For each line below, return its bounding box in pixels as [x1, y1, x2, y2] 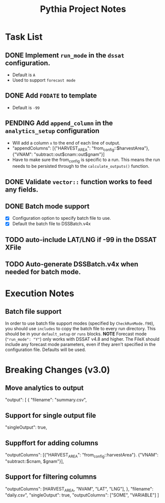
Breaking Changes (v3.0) [5, 364, 110, 375]
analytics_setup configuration [5, 127, 100, 135]
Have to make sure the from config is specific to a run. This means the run [12, 157, 161, 164]
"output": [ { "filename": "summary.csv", [5, 397, 87, 403]
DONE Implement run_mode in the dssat [5, 51, 124, 59]
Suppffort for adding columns [5, 439, 99, 447]
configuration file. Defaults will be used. [5, 347, 86, 352]
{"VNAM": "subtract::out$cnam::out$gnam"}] [12, 151, 105, 157]
